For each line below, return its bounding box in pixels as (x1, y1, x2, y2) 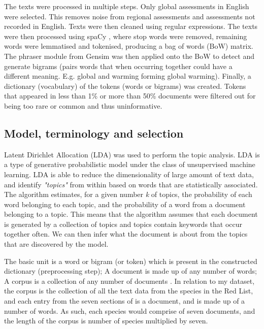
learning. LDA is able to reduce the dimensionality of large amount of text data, (4, 169, 254, 179)
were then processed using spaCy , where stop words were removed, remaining (4, 30, 247, 41)
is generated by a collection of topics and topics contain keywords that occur (4, 218, 243, 229)
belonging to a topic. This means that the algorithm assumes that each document (4, 209, 258, 219)
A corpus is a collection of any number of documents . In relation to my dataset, (4, 275, 255, 286)
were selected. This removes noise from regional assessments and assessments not (4, 11, 255, 21)
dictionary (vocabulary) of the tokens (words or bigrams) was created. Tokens (4, 80, 246, 91)
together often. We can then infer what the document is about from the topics (4, 228, 248, 239)
